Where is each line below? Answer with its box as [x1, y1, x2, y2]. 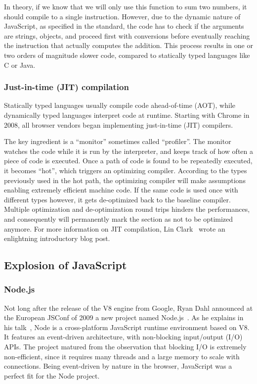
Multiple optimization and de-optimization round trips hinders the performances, [4, 204, 250, 214]
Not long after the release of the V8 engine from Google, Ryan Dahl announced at [4, 302, 253, 313]
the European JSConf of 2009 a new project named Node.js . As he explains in [4, 312, 244, 323]
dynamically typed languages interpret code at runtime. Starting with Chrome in [4, 109, 250, 120]
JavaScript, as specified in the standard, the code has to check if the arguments [4, 21, 244, 31]
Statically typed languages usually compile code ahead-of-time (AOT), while [4, 100, 235, 110]
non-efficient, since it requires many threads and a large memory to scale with [4, 351, 240, 361]
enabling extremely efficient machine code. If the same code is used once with [4, 185, 238, 195]
